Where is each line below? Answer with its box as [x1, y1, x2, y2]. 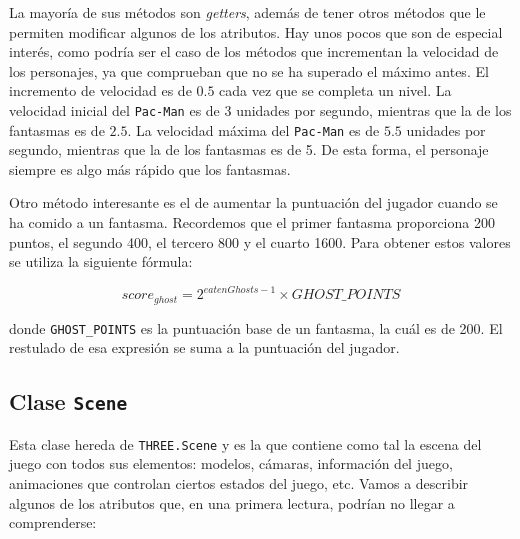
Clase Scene [9, 386, 128, 417]
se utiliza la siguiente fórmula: [9, 251, 193, 272]
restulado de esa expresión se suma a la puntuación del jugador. [9, 337, 400, 358]
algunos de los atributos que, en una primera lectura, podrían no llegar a [9, 492, 455, 513]
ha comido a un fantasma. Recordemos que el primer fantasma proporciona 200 [9, 212, 495, 233]
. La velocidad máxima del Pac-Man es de [127, 119, 380, 140]
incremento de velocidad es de [9, 80, 192, 101]
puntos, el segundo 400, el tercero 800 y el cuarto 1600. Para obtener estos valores [9, 231, 511, 252]
